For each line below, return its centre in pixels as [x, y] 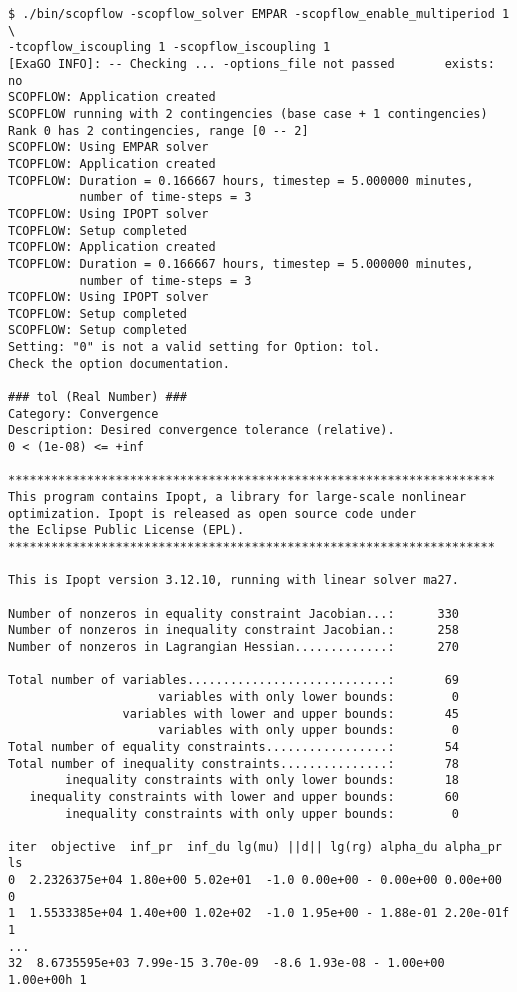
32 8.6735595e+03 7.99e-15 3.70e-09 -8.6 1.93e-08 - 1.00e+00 [226, 963]
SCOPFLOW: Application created [112, 97]
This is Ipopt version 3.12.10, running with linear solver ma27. [234, 580]
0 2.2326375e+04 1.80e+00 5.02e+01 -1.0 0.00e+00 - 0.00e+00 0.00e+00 [255, 880]
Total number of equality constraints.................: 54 [234, 746]
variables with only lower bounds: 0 [309, 696]
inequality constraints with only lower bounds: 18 [262, 780]
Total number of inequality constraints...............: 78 [234, 763]
